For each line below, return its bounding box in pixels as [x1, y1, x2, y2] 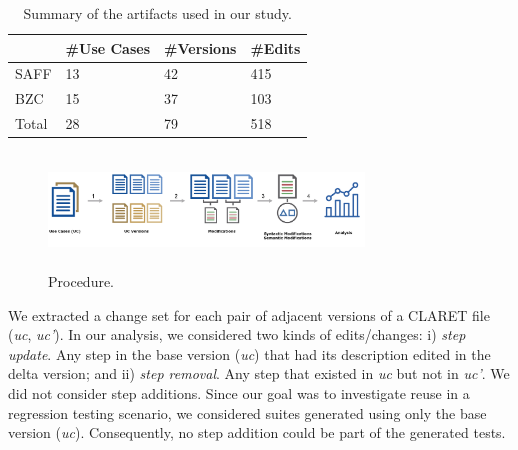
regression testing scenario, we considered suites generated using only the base [8, 402, 487, 423]
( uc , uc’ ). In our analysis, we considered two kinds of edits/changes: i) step [8, 324, 466, 345]
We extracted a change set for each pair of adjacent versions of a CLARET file [8, 304, 490, 325]
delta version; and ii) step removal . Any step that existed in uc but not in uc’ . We [8, 363, 510, 384]
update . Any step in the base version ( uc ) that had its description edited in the [8, 343, 491, 364]
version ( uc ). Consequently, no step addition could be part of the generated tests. [8, 422, 506, 443]
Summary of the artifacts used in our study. [23, 3, 292, 23]
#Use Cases [65, 37, 151, 58]
